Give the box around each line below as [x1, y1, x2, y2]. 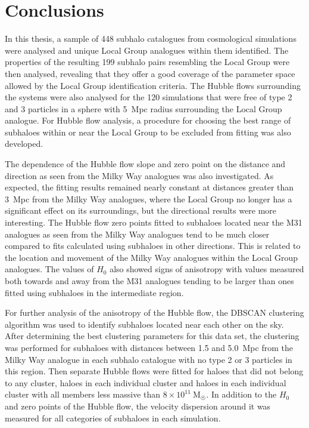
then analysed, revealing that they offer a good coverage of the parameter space [5, 67, 295, 79]
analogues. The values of [5, 263, 94, 275]
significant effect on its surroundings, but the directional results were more [5, 204, 277, 217]
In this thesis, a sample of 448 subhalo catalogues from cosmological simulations [5, 32, 296, 45]
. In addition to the [206, 388, 277, 401]
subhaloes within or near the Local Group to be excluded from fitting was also [5, 125, 291, 138]
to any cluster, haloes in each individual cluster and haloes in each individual [5, 376, 286, 389]
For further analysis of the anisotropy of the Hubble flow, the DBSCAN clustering [5, 306, 304, 319]
